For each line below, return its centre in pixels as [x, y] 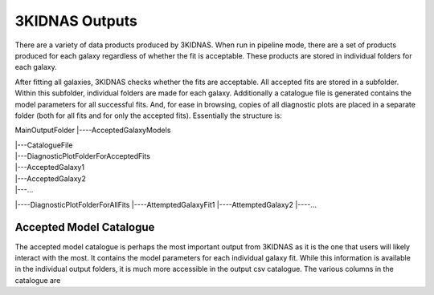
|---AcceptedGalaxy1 [49, 168]
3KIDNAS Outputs [76, 21]
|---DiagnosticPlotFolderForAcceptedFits [82, 156]
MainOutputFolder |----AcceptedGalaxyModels [93, 130]
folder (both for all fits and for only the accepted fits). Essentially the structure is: [149, 115]
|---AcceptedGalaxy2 [50, 178]
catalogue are [38, 280]
